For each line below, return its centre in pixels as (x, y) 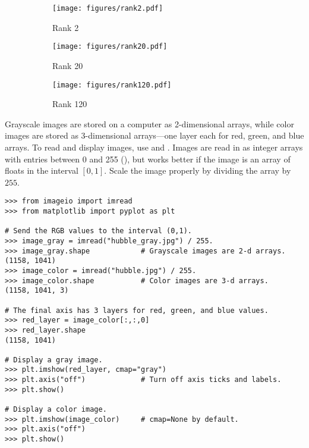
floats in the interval (42, 170)
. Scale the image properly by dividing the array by (198, 170)
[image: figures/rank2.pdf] (108, 8)
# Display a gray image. (54, 360)
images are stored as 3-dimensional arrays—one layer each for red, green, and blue (154, 135)
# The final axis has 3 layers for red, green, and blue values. (137, 310)
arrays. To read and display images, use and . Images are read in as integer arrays (154, 147)
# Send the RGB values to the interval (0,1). (98, 231)
